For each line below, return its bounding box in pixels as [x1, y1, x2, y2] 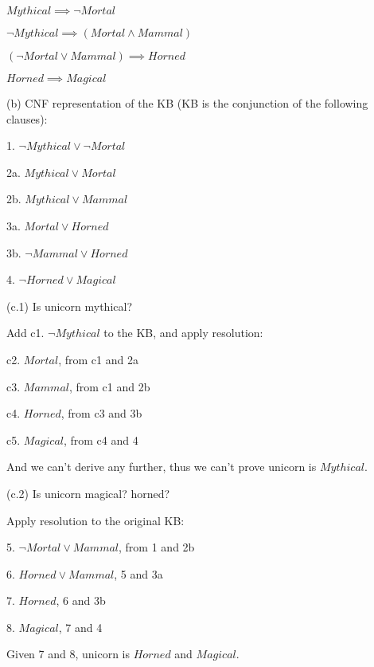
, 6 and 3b [56, 592, 106, 609]
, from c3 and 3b [60, 405, 142, 422]
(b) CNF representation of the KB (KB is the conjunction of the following [6, 95, 368, 111]
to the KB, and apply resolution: [103, 324, 263, 341]
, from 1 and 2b [119, 539, 195, 555]
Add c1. [6, 324, 45, 341]
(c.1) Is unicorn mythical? [6, 297, 133, 314]
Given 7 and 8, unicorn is [6, 645, 131, 662]
